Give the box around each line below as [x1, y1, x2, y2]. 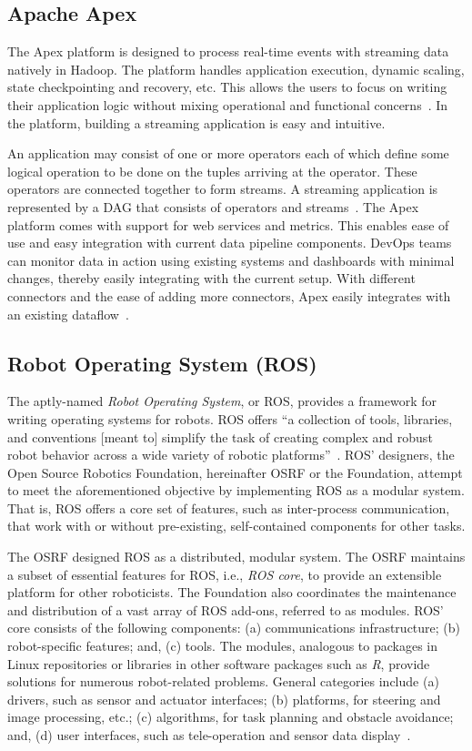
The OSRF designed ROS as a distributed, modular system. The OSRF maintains [7, 547, 466, 566]
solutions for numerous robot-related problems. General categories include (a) [7, 672, 439, 691]
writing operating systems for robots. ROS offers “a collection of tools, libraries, [7, 409, 453, 428]
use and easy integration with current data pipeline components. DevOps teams [7, 233, 452, 252]
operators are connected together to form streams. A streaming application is [7, 179, 438, 198]
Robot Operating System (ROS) [7, 349, 317, 377]
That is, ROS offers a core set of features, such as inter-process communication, [7, 498, 450, 517]
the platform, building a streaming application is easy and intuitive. [7, 113, 386, 132]
